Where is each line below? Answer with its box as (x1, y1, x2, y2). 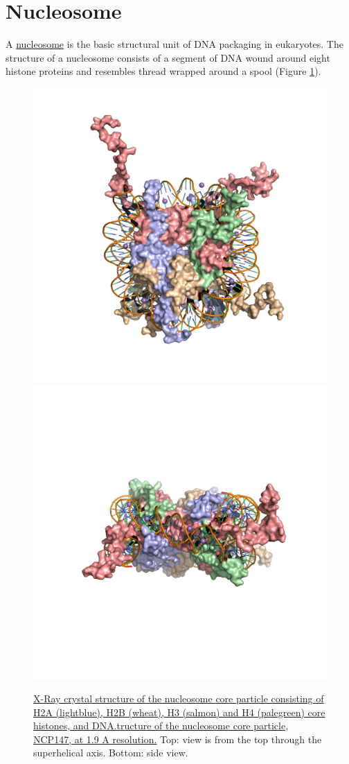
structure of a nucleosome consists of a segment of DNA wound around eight (6, 50, 330, 64)
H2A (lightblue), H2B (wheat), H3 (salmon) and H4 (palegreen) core (33, 704, 325, 719)
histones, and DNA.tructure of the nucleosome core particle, (33, 718, 289, 733)
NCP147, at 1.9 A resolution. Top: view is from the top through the (33, 731, 322, 746)
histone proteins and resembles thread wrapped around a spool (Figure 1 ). (6, 64, 321, 78)
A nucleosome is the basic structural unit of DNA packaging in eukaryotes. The (6, 37, 343, 51)
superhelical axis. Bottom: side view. (33, 745, 188, 760)
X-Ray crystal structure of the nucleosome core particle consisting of (33, 691, 324, 706)
